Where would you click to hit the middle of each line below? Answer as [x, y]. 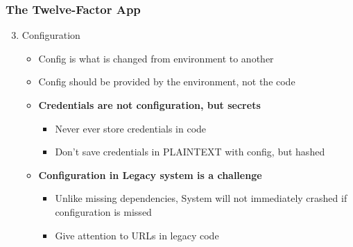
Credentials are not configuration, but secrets [149, 105]
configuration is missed [103, 211]
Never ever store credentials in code [131, 128]
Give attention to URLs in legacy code [137, 235]
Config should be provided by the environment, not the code [167, 82]
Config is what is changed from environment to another [156, 58]
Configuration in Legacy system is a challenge [150, 174]
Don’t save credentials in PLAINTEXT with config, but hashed [190, 152]
